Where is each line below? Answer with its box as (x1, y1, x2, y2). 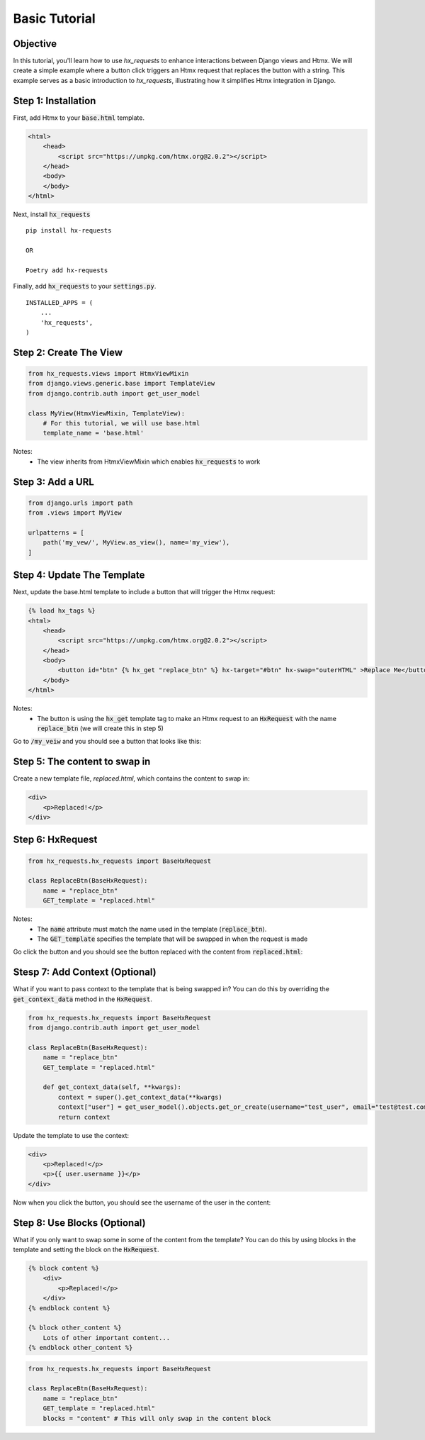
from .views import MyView (28, 509, 122, 517)
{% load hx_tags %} (28, 607, 96, 615)
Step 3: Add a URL (13, 476, 95, 488)
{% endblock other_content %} (28, 1344, 133, 1352)
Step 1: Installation (13, 94, 96, 106)
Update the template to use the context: (13, 1131, 130, 1139)
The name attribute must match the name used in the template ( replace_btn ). (37, 925, 267, 933)
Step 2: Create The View (13, 346, 123, 358)
